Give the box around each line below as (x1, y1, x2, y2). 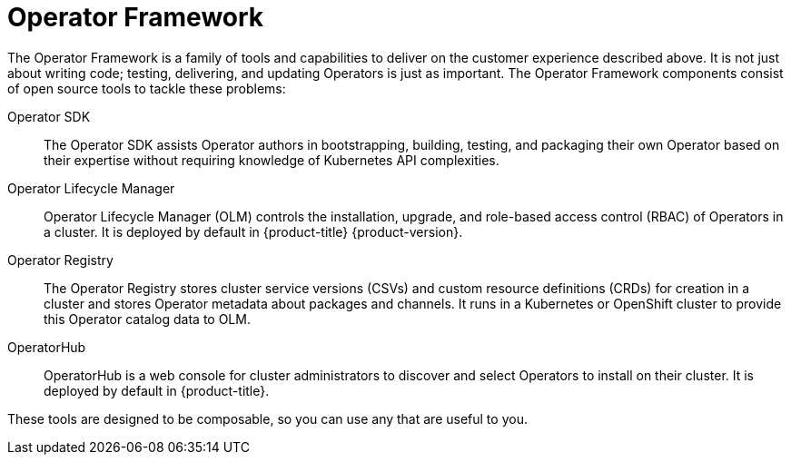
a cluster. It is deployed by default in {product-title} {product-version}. (44, 223, 463, 240)
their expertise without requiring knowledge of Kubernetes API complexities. (44, 152, 499, 168)
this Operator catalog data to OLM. (44, 310, 251, 327)
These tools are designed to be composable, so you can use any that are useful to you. (7, 410, 528, 427)
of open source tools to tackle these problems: (7, 80, 286, 96)
